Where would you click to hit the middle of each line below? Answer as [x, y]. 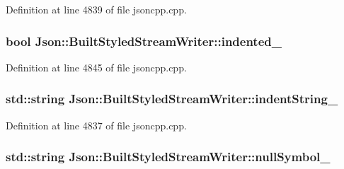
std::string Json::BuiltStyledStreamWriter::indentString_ [172, 99]
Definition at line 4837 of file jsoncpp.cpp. [96, 125]
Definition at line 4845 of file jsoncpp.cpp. [96, 67]
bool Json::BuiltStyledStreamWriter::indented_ [144, 41]
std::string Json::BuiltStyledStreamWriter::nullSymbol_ [168, 157]
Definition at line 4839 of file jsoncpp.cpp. [96, 9]
